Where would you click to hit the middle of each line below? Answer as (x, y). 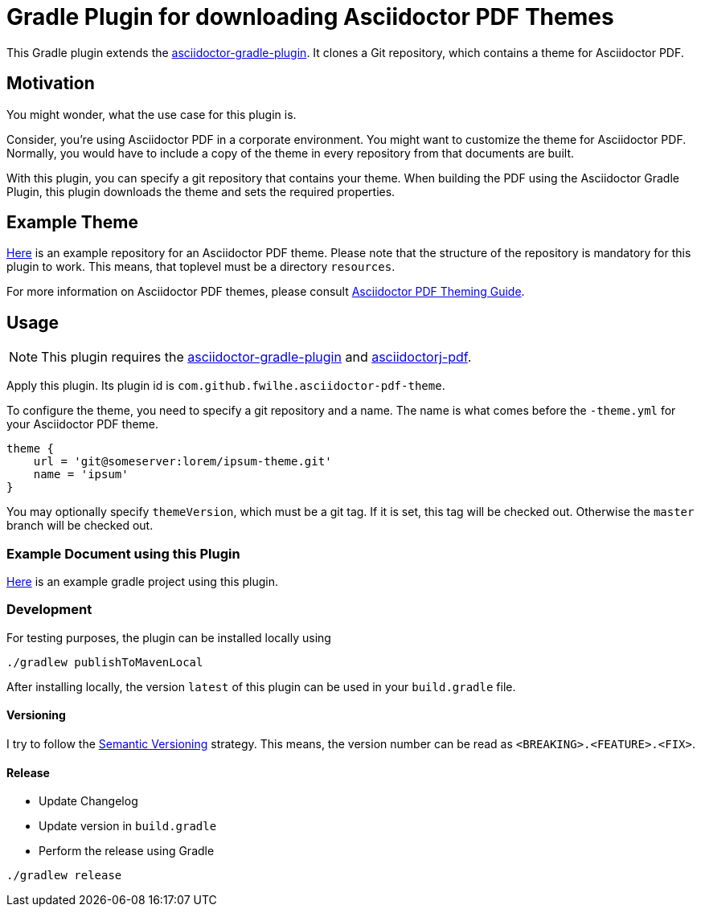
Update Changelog (88, 801)
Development (49, 610)
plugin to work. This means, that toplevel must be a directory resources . (201, 267)
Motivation (51, 84)
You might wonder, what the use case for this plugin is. (152, 114)
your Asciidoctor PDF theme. (83, 424)
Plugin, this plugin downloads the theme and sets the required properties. (201, 191)
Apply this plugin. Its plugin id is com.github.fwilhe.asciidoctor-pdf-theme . (226, 386)
